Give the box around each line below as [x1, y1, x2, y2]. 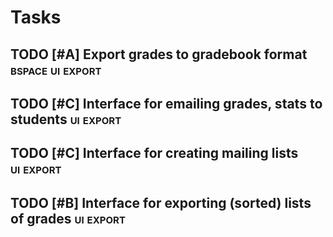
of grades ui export [10, 210, 126, 227]
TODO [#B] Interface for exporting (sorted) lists [10, 194, 312, 211]
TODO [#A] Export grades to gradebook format [10, 46, 308, 63]
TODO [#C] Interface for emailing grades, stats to [10, 95, 323, 112]
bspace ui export [10, 61, 102, 78]
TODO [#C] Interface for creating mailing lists [10, 145, 299, 162]
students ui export [10, 111, 122, 128]
